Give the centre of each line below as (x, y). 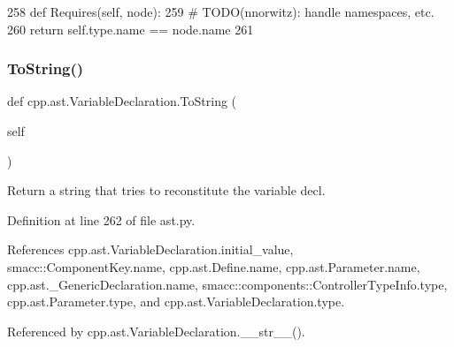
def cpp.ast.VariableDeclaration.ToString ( (122, 101)
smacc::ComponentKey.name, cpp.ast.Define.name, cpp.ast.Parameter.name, (214, 266)
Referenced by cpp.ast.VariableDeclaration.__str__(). (156, 331)
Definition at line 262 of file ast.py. (101, 219)
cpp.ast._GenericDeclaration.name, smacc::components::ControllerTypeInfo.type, (227, 284)
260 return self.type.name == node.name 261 (131, 29)
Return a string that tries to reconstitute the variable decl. (166, 190)
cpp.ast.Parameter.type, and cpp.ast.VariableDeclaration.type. (176, 302)
